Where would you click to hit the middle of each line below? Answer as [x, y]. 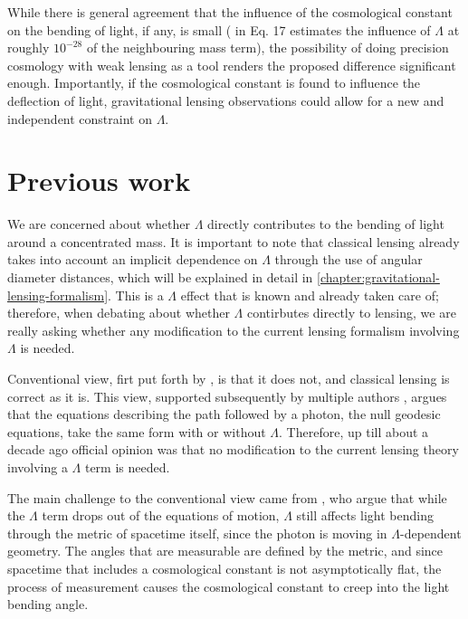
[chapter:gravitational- [378, 277]
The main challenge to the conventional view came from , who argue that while [227, 497]
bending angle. [48, 604]
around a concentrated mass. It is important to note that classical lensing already [234, 241]
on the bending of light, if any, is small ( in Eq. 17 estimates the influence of [219, 29]
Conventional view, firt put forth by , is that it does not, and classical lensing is [229, 379]
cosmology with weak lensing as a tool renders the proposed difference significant [232, 65]
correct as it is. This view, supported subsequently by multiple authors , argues [227, 396]
